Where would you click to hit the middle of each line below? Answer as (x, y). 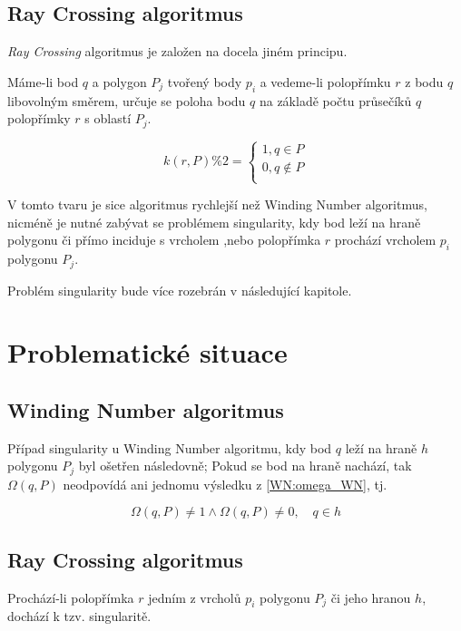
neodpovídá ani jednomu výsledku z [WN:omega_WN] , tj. (225, 484)
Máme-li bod (43, 81)
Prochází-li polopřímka (71, 597)
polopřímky (39, 118)
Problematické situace (147, 352)
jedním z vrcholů (195, 597)
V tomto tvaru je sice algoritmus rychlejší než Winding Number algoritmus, (217, 204)
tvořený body (205, 81)
